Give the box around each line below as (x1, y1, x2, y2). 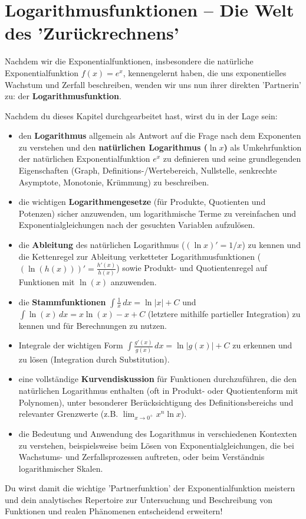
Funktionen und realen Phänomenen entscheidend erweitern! (5, 505, 223, 517)
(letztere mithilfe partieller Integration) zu (147, 307, 301, 319)
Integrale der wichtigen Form (18, 339, 123, 351)
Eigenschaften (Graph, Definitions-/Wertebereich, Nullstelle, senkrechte (18, 164, 277, 177)
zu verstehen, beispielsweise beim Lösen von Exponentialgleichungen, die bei (18, 439, 294, 451)
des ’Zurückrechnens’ (5, 21, 179, 45)
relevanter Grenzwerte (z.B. (18, 407, 119, 420)
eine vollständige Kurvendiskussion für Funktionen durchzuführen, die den (18, 373, 297, 385)
